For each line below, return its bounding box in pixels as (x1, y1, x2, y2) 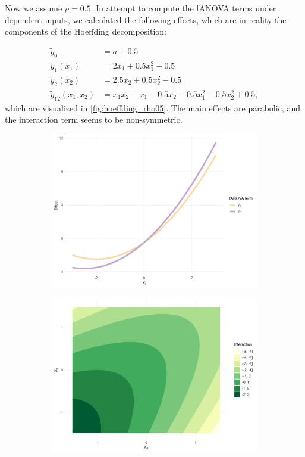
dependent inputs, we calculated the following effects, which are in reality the (5, 13, 287, 26)
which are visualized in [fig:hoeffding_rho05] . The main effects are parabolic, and (5, 101, 300, 114)
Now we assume (5, 2, 62, 14)
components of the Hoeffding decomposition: (5, 25, 166, 38)
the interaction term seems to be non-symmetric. (5, 113, 183, 126)
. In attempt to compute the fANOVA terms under (90, 2, 276, 14)
